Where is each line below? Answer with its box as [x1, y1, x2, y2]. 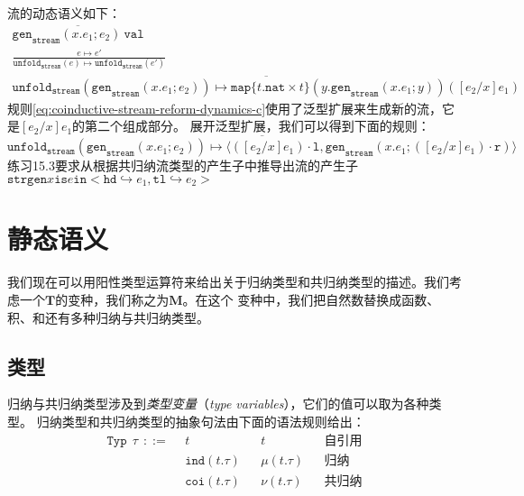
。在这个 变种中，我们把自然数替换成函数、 [182, 289, 440, 308]
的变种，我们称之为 [55, 289, 170, 308]
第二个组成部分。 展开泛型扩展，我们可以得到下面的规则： [85, 116, 430, 135]
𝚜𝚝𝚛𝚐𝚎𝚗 [7, 172, 48, 186]
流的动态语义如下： [7, 4, 121, 22]
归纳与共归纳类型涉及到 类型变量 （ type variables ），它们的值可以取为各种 [7, 394, 429, 413]
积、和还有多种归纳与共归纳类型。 [7, 308, 209, 326]
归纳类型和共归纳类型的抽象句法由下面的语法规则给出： [36, 411, 365, 430]
